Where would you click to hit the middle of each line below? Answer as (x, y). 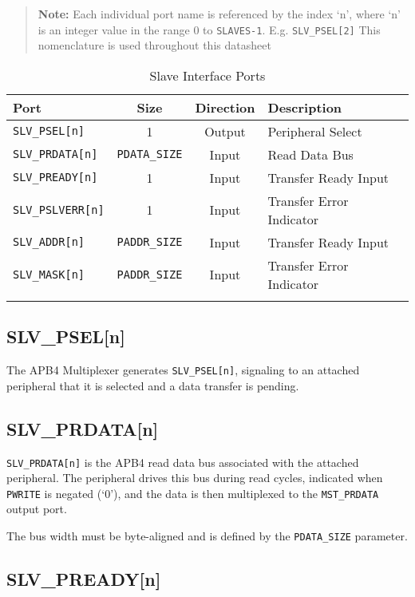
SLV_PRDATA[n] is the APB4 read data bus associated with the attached (183, 462)
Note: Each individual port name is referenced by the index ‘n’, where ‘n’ (219, 14)
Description (305, 107)
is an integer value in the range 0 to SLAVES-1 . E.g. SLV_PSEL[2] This (209, 29)
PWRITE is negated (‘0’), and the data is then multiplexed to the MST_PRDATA (193, 493)
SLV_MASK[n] (49, 274)
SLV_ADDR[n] (49, 242)
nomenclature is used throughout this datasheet (154, 45)
